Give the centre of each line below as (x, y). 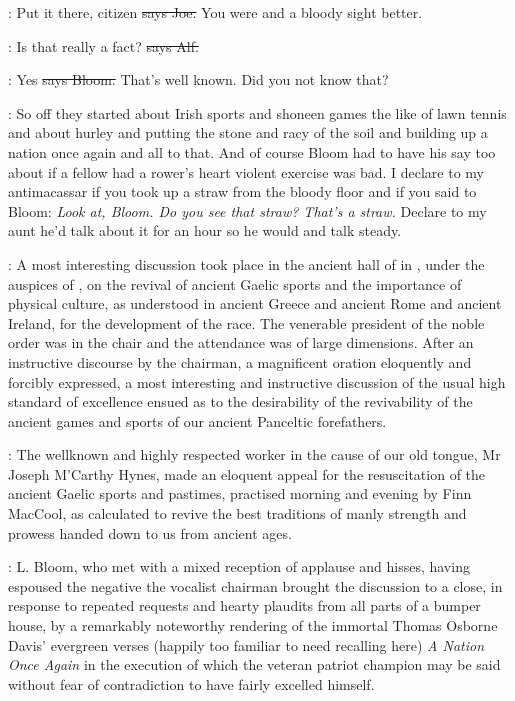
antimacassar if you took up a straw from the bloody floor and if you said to (242, 191)
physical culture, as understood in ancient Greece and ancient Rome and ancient (255, 303)
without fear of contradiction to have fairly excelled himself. (191, 683)
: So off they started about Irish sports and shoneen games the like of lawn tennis (257, 112)
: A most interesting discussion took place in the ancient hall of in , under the (246, 263)
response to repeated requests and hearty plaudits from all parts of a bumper (244, 605)
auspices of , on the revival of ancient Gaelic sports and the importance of (235, 283)
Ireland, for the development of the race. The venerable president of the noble (246, 322)
